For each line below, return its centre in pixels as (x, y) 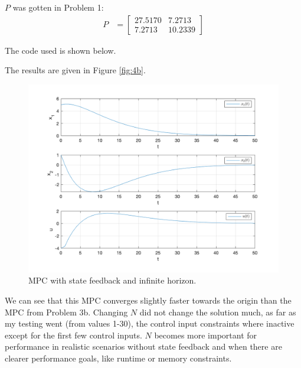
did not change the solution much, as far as (218, 312)
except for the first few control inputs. (73, 335)
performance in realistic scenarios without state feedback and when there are (143, 346)
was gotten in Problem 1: (58, 7)
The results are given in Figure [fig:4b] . (75, 70)
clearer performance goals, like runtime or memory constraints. (118, 358)
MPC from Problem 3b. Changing (66, 312)
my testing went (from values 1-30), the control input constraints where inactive (150, 323)
